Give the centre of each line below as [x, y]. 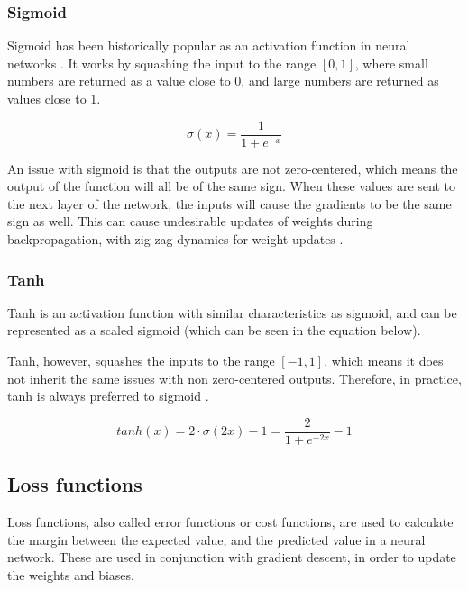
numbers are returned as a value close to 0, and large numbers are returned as [223, 81]
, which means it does [384, 361]
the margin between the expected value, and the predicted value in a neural [216, 539]
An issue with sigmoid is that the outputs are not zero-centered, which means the [233, 168]
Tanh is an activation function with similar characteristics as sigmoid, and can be [232, 312]
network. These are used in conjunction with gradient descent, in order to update [232, 557]
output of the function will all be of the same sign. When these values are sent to [232, 186]
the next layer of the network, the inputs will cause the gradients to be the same [229, 203]
